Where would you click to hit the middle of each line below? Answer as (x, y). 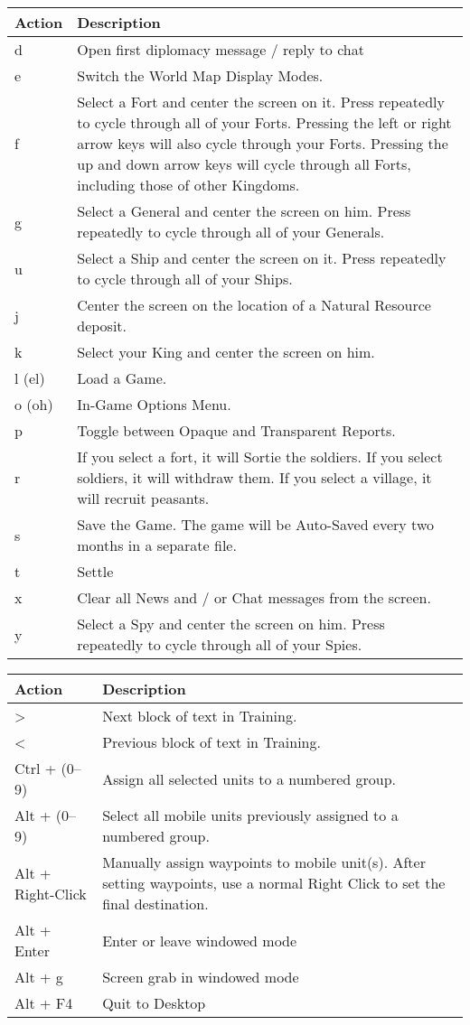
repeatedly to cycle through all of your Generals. (231, 232)
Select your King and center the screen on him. (226, 352)
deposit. (102, 326)
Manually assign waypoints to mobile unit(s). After (264, 862)
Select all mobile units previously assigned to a (250, 815)
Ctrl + (36, 768)
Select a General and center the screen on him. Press (244, 211)
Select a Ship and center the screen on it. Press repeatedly (262, 258)
